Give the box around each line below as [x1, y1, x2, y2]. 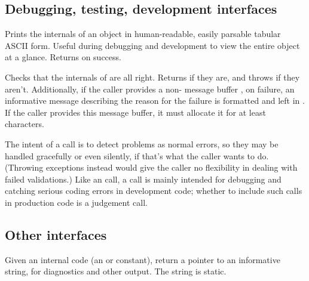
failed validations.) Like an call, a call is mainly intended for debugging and [5, 172, 282, 185]
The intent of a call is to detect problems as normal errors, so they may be [5, 137, 279, 150]
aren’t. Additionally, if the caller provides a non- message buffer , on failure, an [5, 82, 295, 95]
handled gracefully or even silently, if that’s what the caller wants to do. [5, 149, 269, 162]
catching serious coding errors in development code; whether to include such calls [5, 184, 302, 197]
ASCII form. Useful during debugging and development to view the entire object [5, 39, 300, 51]
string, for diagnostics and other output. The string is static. [5, 265, 227, 277]
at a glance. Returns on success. [5, 51, 121, 63]
